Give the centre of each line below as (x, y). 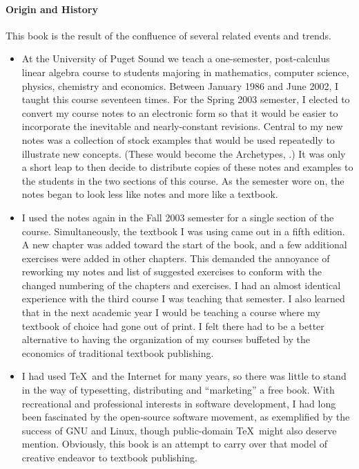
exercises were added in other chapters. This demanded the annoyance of (176, 258)
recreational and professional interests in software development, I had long (179, 403)
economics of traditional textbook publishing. (118, 352)
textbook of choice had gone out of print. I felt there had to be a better (173, 325)
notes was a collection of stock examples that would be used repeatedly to (178, 139)
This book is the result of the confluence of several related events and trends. (168, 35)
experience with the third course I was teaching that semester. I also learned (183, 298)
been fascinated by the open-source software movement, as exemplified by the (186, 417)
